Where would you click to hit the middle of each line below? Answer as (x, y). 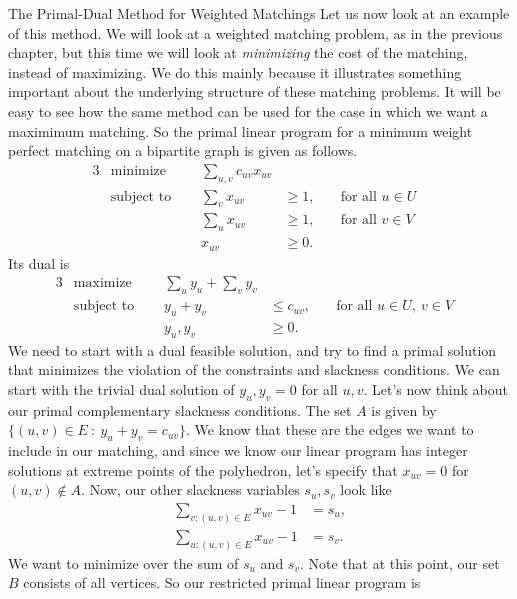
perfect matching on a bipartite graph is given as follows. (183, 150)
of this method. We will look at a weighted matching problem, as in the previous (255, 32)
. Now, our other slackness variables (190, 489)
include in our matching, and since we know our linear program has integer (238, 450)
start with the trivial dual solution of (121, 388)
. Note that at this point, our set (399, 562)
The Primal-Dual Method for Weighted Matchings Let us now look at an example (259, 13)
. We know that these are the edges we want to (330, 429)
